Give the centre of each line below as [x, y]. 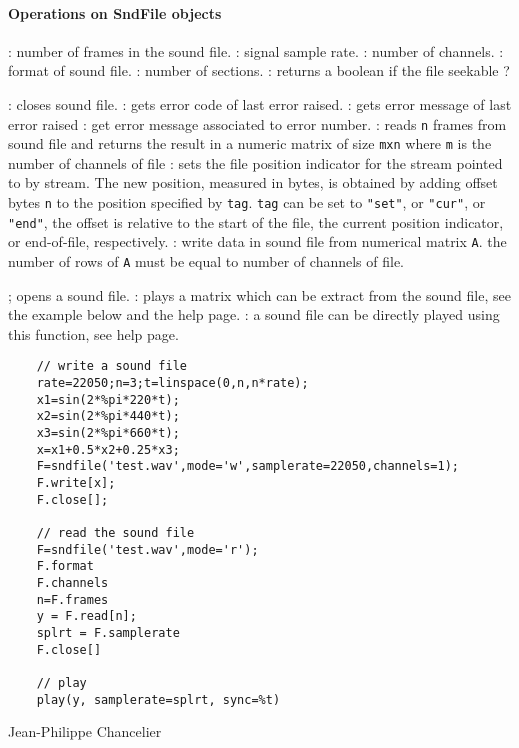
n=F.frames [72, 599]
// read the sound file [115, 533]
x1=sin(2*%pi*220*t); [108, 399]
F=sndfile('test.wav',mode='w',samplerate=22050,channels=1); [248, 466]
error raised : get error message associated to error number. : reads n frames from [257, 123]
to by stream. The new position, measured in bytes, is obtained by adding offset [253, 182]
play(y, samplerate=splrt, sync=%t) [158, 699]
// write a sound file [111, 366]
